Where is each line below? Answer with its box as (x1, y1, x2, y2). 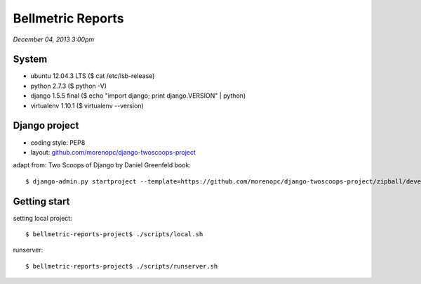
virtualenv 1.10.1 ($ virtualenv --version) (30, 101, 144, 110)
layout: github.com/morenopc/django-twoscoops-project (30, 148, 196, 156)
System (13, 53, 48, 65)
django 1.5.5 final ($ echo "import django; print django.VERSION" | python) (30, 91, 246, 100)
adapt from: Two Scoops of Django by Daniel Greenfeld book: (13, 161, 191, 169)
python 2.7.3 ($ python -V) (30, 82, 107, 90)
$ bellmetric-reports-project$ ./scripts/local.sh (25, 231, 203, 238)
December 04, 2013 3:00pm (13, 35, 95, 44)
